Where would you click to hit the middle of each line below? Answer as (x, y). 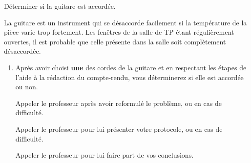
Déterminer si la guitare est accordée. (60, 6)
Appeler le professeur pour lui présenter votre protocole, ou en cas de (119, 129)
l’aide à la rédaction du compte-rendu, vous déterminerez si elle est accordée (129, 77)
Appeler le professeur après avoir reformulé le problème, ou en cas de (118, 103)
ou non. (27, 87)
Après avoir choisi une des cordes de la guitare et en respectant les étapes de (131, 67)
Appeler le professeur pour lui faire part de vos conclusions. (105, 155)
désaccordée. (22, 51)
